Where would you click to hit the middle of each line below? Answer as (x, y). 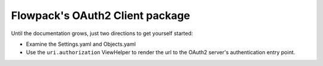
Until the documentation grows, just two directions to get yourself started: (102, 33)
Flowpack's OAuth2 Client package (101, 15)
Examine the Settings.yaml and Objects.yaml (81, 44)
